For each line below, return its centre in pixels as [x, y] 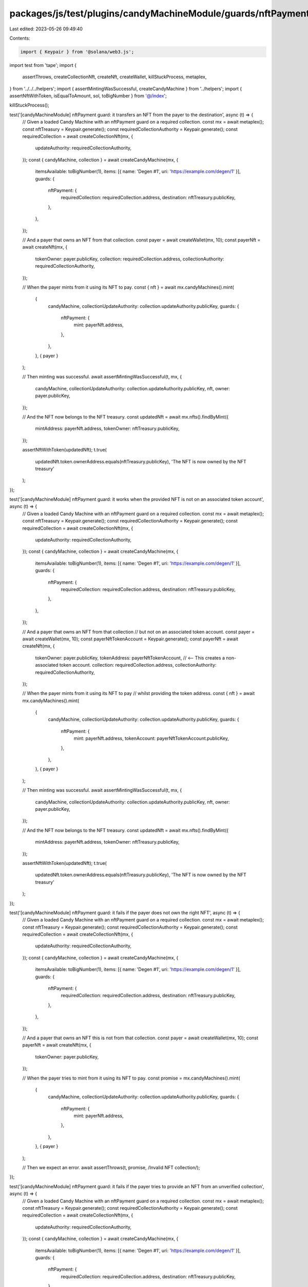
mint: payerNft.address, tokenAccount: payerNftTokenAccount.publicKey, [151, 738]
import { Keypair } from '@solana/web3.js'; [77, 52]
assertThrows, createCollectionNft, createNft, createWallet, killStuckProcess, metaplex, [114, 77]
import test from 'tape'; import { [43, 65]
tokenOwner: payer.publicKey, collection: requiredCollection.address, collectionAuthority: [130, 259]
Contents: [20, 38]
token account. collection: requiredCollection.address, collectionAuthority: [138, 665]
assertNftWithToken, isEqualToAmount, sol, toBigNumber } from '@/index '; [88, 96]
